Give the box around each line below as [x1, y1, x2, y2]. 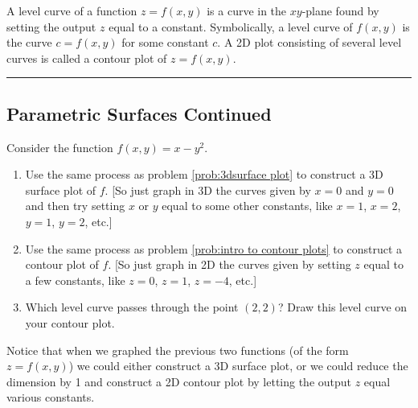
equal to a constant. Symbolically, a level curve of [109, 18, 353, 35]
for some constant [121, 34, 209, 51]
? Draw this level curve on [277, 299, 408, 315]
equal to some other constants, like [162, 197, 333, 214]
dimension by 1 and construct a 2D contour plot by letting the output [6, 373, 352, 389]
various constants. [6, 389, 95, 406]
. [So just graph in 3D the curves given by [104, 181, 311, 198]
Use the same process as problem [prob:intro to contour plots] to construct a [25, 240, 402, 257]
